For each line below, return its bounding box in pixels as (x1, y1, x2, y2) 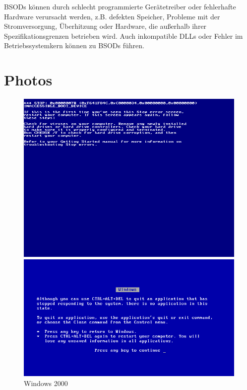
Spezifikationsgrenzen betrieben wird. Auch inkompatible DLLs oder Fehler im (4, 30, 243, 41)
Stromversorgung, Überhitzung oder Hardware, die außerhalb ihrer (4, 21, 207, 31)
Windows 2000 (24, 378, 68, 388)
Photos (4, 70, 53, 90)
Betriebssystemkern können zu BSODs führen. (4, 40, 144, 51)
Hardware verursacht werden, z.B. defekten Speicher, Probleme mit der (4, 11, 220, 21)
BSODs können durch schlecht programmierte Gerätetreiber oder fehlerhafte (4, 1, 236, 11)
